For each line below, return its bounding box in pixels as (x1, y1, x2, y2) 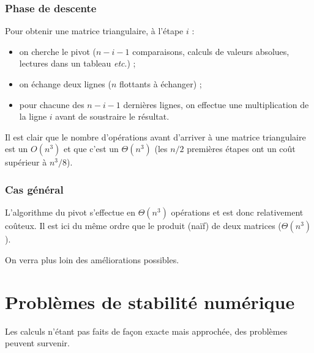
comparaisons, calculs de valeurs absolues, (132, 45, 290, 57)
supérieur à (5, 156, 47, 169)
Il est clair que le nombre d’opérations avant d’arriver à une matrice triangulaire (5, 130, 306, 143)
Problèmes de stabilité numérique (5, 289, 295, 314)
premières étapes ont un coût (187, 142, 296, 155)
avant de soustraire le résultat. (55, 110, 170, 123)
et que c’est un (63, 142, 119, 155)
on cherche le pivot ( (19, 45, 97, 57)
